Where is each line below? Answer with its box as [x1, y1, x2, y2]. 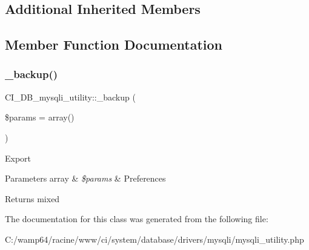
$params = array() [5, 111, 75, 123]
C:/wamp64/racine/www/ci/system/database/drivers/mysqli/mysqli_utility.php [5, 232, 304, 245]
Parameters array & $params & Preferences [5, 172, 166, 185]
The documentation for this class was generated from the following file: [5, 212, 268, 225]
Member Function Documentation [5, 35, 223, 54]
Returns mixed [5, 192, 60, 205]
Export [5, 151, 32, 164]
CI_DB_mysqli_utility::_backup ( [5, 90, 136, 103]
